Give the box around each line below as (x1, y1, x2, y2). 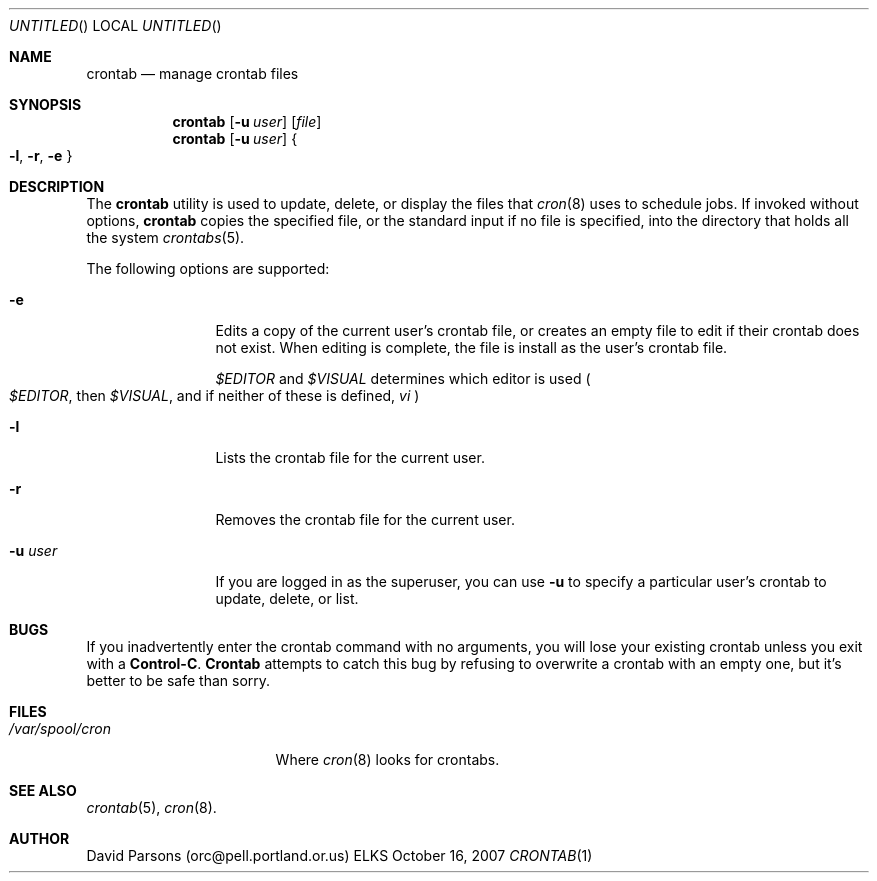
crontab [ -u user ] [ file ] (172, 113, 322, 130)
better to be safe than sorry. (86, 672, 271, 689)
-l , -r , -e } (9, 147, 73, 164)
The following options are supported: (86, 260, 330, 277)
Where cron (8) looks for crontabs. (275, 751, 500, 768)
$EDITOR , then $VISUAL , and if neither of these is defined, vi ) (9, 387, 420, 404)
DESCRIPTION (9, 178, 105, 195)
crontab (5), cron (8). (86, 799, 217, 816)
